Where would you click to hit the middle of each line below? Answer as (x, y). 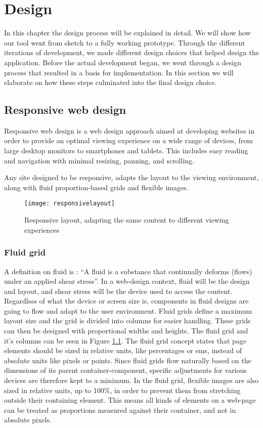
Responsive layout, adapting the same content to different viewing (127, 220)
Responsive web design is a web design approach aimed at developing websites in (129, 130)
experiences (42, 229)
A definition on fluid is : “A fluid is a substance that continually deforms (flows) (128, 271)
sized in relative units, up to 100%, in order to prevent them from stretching (122, 390)
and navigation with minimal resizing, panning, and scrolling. (99, 160)
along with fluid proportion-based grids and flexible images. (96, 187)
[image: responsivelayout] (70, 204)
